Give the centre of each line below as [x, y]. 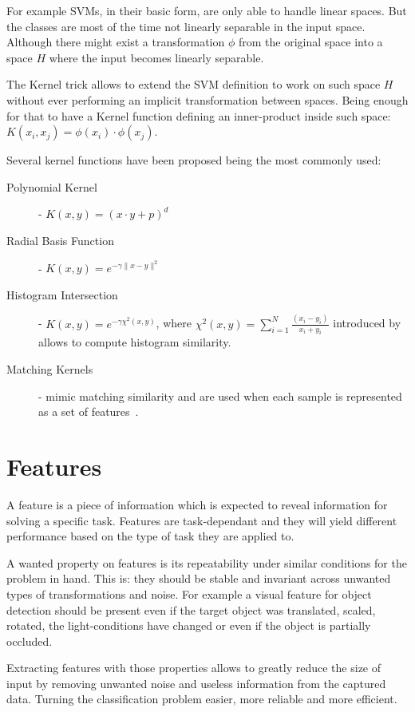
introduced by [367, 323]
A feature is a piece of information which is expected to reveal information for [197, 504]
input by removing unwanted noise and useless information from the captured [196, 683]
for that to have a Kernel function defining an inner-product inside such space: [199, 115]
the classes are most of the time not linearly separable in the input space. [186, 26]
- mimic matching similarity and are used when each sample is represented [220, 396]
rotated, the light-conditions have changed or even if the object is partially [189, 625]
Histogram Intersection [62, 294]
